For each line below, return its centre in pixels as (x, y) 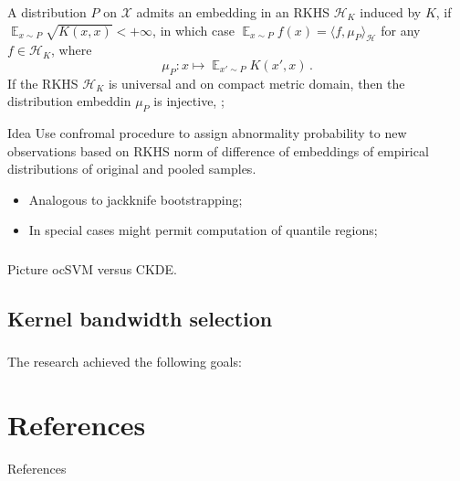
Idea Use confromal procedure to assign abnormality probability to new (207, 133)
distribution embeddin (69, 101)
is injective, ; (189, 101)
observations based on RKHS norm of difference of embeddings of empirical (218, 150)
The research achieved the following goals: (125, 362)
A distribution (47, 11)
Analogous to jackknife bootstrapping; (136, 199)
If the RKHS (43, 83)
